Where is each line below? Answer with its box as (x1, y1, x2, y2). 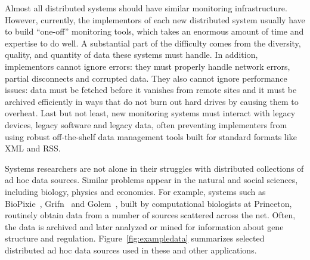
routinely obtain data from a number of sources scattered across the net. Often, (5, 209, 296, 221)
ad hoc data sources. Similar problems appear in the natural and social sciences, (5, 174, 298, 186)
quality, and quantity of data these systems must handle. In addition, (5, 48, 258, 61)
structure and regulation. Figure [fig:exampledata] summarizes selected (5, 232, 265, 244)
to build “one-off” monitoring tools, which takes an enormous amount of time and (5, 25, 304, 38)
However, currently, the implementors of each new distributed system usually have (5, 13, 305, 26)
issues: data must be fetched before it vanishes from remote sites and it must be (5, 83, 297, 96)
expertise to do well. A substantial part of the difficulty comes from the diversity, (5, 36, 301, 49)
